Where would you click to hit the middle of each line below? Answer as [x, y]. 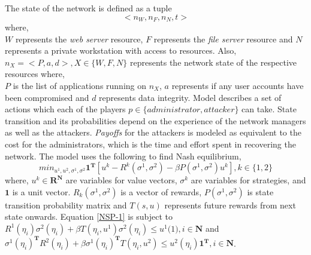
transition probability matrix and [66, 205]
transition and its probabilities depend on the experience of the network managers [155, 120]
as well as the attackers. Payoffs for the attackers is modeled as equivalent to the [153, 132]
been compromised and [47, 97]
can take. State [269, 109]
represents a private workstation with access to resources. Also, [121, 50]
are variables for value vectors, [121, 180]
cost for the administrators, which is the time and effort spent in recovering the [150, 144]
